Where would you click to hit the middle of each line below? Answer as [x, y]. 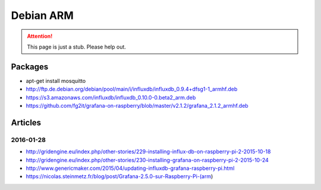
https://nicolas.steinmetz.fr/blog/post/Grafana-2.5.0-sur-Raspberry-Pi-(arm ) [119, 176]
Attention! [40, 36]
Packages [30, 67]
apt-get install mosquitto [56, 80]
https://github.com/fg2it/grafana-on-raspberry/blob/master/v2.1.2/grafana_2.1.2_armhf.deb [137, 106]
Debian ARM [42, 15]
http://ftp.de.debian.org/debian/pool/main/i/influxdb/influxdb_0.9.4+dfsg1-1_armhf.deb [132, 89]
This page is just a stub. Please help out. [76, 47]
